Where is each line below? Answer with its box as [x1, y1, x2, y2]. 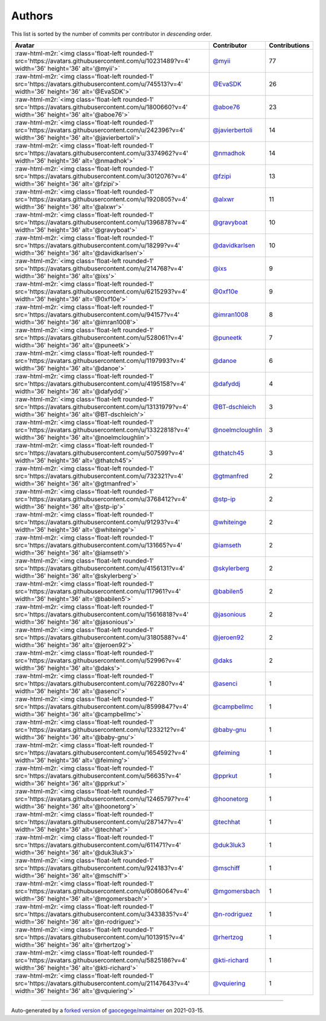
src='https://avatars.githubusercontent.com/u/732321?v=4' [14, 472, 184, 480]
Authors [11, 9, 54, 22]
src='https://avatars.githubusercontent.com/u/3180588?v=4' [14, 633, 188, 641]
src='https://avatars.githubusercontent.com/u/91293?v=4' [14, 518, 181, 526]
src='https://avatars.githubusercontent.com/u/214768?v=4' [14, 264, 184, 272]
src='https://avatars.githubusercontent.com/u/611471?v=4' [14, 841, 181, 849]
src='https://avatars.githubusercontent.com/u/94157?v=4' [14, 310, 180, 319]
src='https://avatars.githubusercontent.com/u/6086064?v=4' [14, 887, 190, 895]
